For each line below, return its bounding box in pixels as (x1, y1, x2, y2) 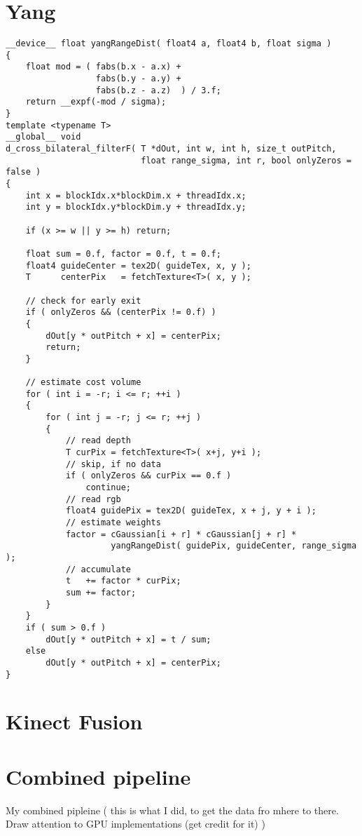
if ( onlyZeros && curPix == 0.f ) (65, 471, 232, 481)
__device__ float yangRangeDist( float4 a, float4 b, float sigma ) (6, 39, 332, 49)
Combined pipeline (6, 762, 191, 790)
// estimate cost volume (25, 377, 141, 388)
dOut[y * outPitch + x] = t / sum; (46, 634, 211, 645)
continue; (85, 483, 131, 493)
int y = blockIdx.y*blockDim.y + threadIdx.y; (25, 202, 246, 213)
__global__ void (6, 132, 81, 142)
